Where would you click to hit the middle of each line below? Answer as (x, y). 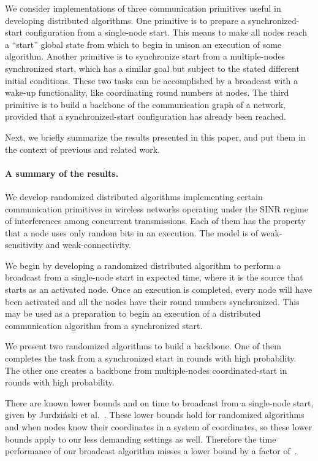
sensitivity (24, 245)
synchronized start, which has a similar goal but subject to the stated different (152, 68)
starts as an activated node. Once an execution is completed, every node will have (159, 289)
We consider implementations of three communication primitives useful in (143, 8)
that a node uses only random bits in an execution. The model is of (131, 232)
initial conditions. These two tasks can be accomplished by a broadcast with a (152, 80)
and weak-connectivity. (88, 245)
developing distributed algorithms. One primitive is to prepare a (125, 20)
